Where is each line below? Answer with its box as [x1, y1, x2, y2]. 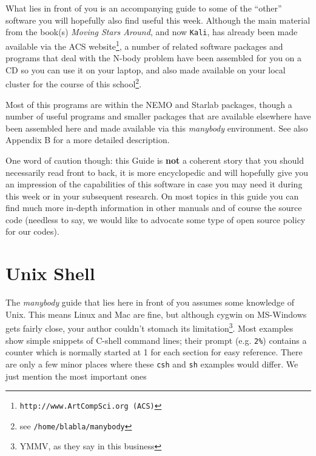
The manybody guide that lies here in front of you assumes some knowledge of [5, 296, 294, 309]
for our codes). [5, 225, 59, 238]
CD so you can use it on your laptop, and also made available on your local [5, 63, 286, 76]
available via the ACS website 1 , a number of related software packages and [5, 38, 283, 52]
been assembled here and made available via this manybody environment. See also [5, 121, 308, 134]
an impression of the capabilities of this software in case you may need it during [5, 178, 303, 190]
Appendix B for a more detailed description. [5, 133, 170, 146]
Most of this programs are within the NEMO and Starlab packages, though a [5, 98, 292, 110]
